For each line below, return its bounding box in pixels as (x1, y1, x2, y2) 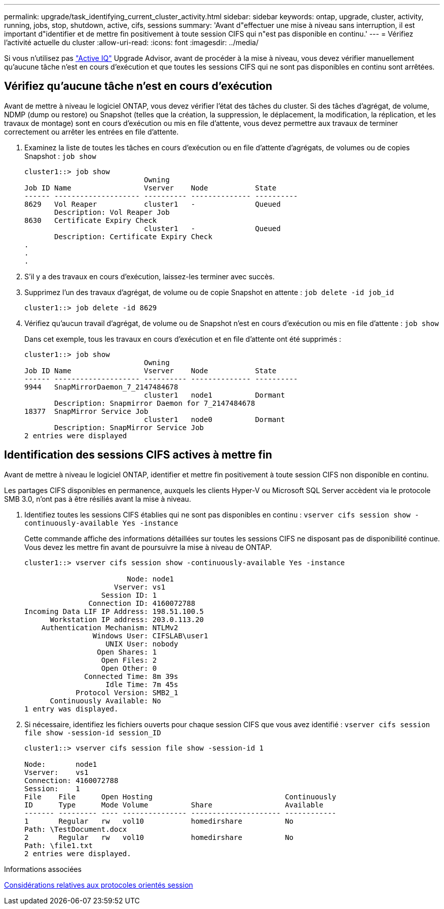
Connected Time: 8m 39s (84, 672, 178, 680)
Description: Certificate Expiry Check (54, 232, 212, 241)
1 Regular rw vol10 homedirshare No (24, 817, 294, 825)
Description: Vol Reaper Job (54, 208, 170, 216)
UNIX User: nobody (105, 639, 178, 648)
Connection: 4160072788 (24, 776, 119, 785)
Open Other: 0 (101, 664, 157, 672)
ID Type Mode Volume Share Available (24, 800, 324, 809)
